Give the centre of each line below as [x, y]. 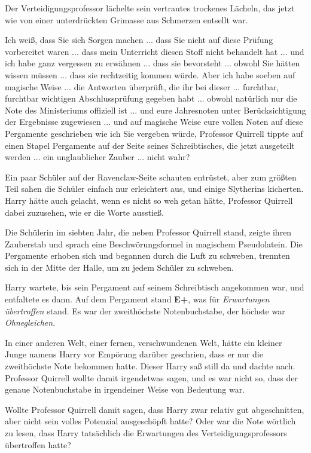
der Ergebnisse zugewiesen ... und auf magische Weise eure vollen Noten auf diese [154, 122]
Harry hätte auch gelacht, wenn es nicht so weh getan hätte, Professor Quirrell [149, 200]
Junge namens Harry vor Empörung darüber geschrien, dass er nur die [134, 354]
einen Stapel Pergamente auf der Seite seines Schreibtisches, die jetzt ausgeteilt [150, 145]
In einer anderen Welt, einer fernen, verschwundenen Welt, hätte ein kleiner [144, 342]
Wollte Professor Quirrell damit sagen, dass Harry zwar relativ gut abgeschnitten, [155, 409]
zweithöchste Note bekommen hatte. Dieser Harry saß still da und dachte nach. [150, 366]
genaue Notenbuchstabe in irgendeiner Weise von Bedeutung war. [125, 389]
